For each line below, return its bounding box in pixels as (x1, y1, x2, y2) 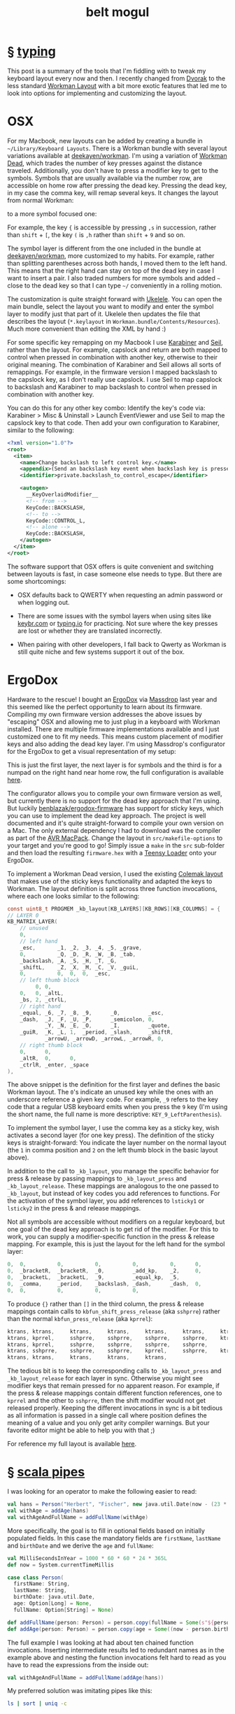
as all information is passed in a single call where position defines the (7, 1411, 208, 1420)
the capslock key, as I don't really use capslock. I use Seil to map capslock (7, 375, 222, 383)
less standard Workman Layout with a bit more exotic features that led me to (7, 81, 227, 90)
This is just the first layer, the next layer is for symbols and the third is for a (7, 760, 222, 769)
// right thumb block (20, 1042, 83, 1049)
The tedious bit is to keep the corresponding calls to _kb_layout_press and (7, 1366, 222, 1375)
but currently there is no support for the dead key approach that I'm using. (7, 797, 222, 805)
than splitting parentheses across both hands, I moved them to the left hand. (7, 259, 227, 267)
